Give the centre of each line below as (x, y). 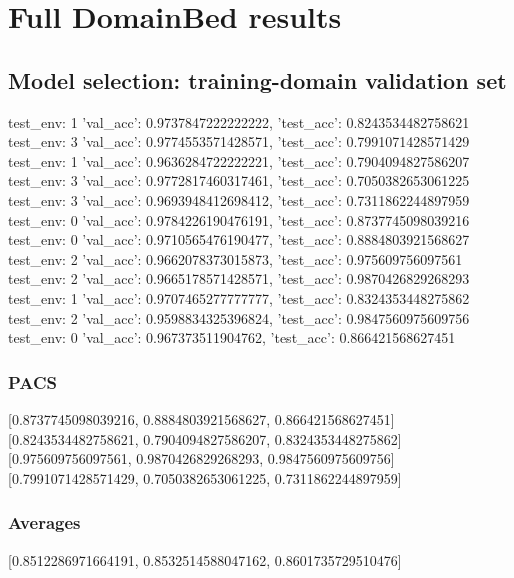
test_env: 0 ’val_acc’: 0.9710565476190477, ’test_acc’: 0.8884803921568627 (239, 239)
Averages (44, 522)
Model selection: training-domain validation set (257, 79)
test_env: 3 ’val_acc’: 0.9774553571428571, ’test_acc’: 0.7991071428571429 (239, 141)
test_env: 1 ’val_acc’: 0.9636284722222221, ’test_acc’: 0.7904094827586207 (239, 160)
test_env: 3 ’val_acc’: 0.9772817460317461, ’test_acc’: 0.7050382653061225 (239, 180)
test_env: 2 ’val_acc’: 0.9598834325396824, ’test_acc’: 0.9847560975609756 (239, 317)
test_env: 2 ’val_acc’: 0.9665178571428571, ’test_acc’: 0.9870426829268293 (239, 278)
